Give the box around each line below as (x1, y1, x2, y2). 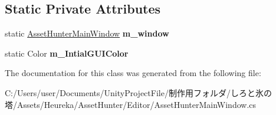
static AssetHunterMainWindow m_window (5, 27, 169, 40)
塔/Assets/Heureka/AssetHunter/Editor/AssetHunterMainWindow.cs (5, 98, 257, 110)
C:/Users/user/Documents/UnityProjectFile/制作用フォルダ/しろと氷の (5, 86, 272, 98)
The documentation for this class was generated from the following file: (5, 67, 261, 79)
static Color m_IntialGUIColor (5, 47, 129, 59)
